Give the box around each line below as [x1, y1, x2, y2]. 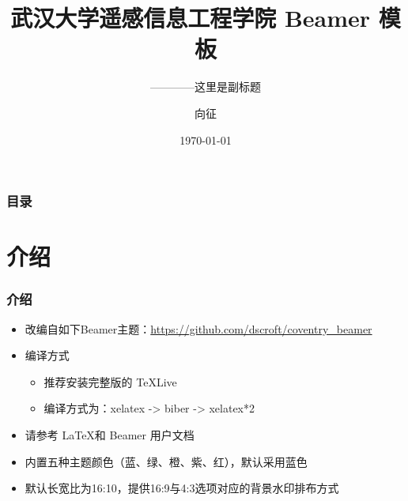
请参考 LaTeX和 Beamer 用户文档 [25, 426, 195, 443]
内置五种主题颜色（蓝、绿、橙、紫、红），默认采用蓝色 [25, 453, 308, 469]
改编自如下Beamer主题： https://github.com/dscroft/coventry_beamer [25, 320, 372, 337]
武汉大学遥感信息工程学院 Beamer [10, 2, 371, 34]
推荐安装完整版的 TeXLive [43, 373, 177, 390]
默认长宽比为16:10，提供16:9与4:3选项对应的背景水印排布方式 [25, 480, 339, 496]
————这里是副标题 [150, 78, 261, 95]
